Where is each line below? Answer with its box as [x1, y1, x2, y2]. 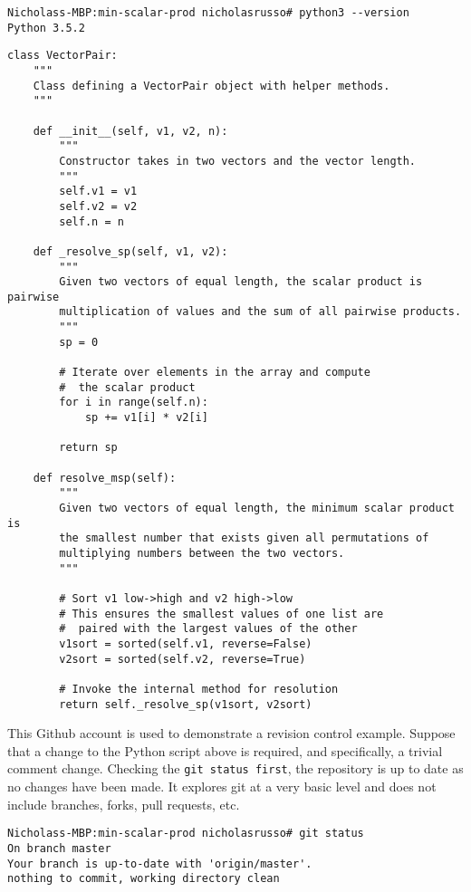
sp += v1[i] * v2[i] [84, 411, 208, 425]
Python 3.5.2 [7, 21, 85, 34]
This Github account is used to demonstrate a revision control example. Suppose [7, 724, 456, 743]
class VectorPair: [7, 49, 118, 62]
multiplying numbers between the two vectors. [59, 546, 345, 560]
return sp [59, 441, 118, 455]
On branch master [7, 841, 111, 855]
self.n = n [59, 215, 124, 228]
